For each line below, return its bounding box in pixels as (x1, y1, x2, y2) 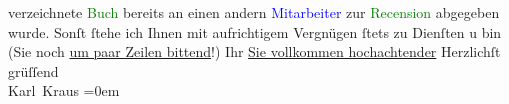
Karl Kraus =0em (8, 80, 120, 101)
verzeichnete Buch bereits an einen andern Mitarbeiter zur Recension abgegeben (8, 2, 500, 22)
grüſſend (8, 60, 59, 81)
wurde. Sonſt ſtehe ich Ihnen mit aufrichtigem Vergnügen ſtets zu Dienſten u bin (8, 21, 502, 42)
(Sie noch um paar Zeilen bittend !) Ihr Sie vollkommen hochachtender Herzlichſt (8, 41, 501, 62)
